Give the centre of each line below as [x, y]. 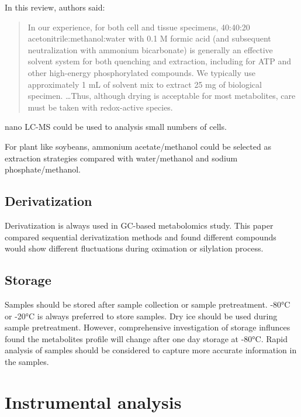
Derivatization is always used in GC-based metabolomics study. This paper [139, 225]
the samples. [27, 361]
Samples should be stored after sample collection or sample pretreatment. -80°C [148, 304]
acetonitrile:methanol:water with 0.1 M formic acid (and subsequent [149, 38]
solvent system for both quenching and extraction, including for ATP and [159, 61]
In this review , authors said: [55, 7]
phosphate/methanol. [43, 169]
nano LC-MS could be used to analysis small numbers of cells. [116, 127]
